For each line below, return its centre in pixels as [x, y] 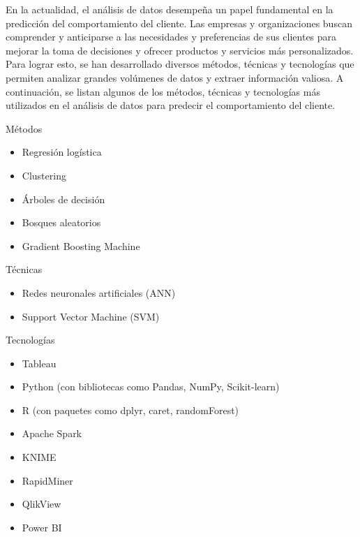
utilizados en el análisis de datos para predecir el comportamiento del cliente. [171, 105]
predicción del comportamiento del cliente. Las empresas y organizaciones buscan [179, 23]
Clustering [44, 175]
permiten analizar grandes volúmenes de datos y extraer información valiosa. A [175, 77]
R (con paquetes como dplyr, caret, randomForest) [130, 410]
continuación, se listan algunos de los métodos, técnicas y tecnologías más [163, 91]
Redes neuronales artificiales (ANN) [99, 292]
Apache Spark [52, 433]
